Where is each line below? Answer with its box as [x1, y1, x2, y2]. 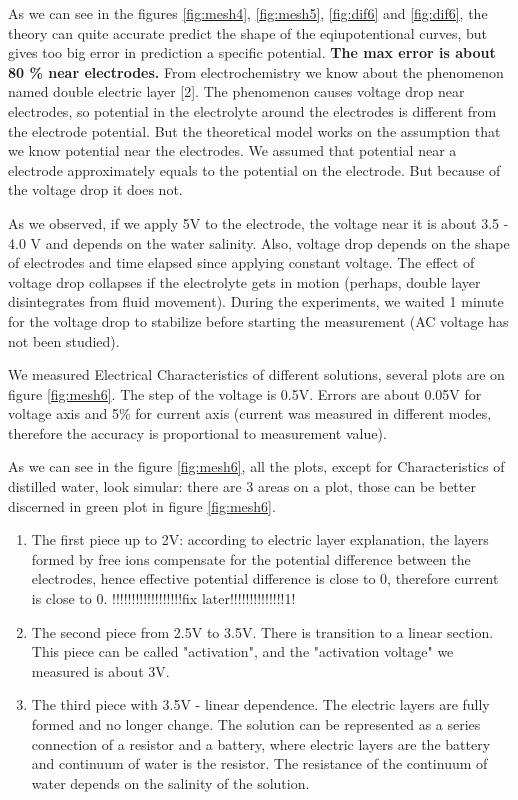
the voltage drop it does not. [8, 179, 183, 200]
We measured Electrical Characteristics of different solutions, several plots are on [8, 364, 505, 385]
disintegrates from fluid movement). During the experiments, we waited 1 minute [8, 291, 504, 312]
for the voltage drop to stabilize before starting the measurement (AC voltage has [8, 310, 509, 331]
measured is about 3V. [31, 660, 170, 681]
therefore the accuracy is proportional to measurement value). [8, 422, 387, 443]
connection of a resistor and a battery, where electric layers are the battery [31, 733, 491, 754]
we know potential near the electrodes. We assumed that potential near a [8, 140, 457, 161]
